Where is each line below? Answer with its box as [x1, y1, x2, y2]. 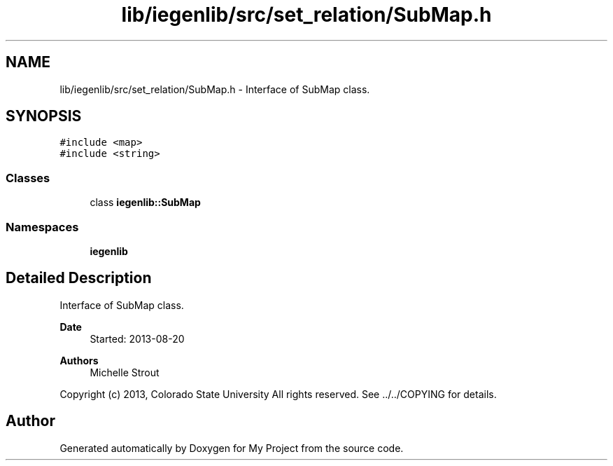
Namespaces [6, 219, 79, 234]
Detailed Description [6, 269, 152, 287]
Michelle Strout [90, 366, 160, 378]
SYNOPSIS [6, 107, 82, 125]
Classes [6, 170, 50, 185]
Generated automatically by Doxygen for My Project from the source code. [59, 441, 404, 454]
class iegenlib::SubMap [90, 196, 201, 209]
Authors [59, 354, 99, 366]
